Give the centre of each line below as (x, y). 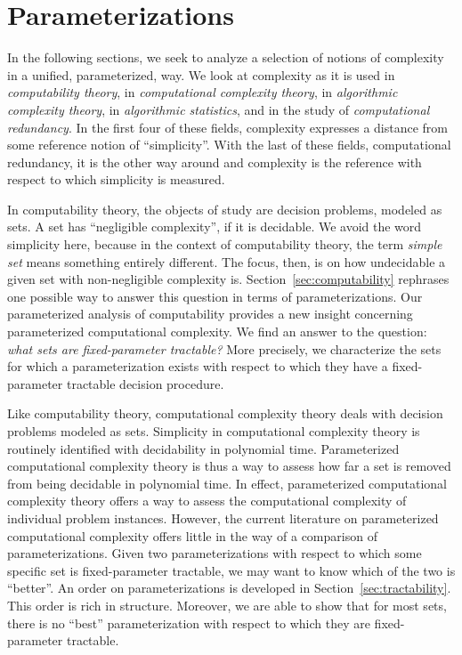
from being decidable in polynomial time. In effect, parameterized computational (227, 483)
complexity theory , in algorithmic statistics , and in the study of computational (219, 109)
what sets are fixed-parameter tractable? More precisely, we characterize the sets (224, 348)
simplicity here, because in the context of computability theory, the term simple (225, 244)
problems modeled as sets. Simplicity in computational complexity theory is (214, 431)
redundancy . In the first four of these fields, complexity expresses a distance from (227, 127)
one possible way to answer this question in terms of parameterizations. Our (215, 296)
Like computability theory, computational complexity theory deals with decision (225, 413)
